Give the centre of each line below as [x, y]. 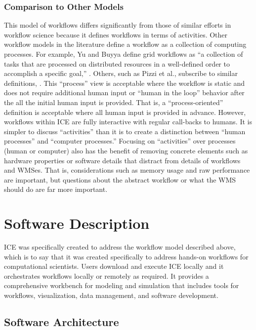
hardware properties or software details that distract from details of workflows [122, 160]
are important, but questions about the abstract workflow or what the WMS [120, 179]
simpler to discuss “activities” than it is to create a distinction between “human [125, 131]
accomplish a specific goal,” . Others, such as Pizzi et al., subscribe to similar [121, 73]
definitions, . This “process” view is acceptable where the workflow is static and [125, 83]
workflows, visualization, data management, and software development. [111, 295]
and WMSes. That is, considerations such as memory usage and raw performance [127, 170]
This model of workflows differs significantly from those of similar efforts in [118, 25]
